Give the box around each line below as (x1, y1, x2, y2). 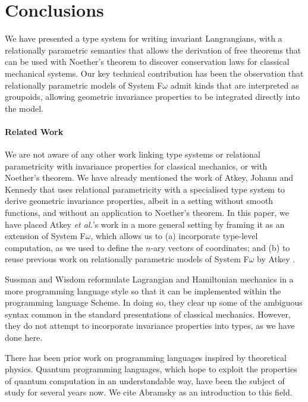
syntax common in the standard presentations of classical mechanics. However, (5, 307, 291, 320)
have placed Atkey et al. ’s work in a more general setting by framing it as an (5, 218, 285, 230)
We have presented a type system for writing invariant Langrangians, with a (5, 32, 282, 45)
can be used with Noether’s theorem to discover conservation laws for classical (5, 55, 290, 68)
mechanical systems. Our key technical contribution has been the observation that (5, 67, 304, 79)
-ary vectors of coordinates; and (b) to (150, 241, 290, 253)
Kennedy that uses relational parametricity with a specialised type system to (5, 183, 285, 195)
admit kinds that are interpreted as (170, 78, 299, 91)
